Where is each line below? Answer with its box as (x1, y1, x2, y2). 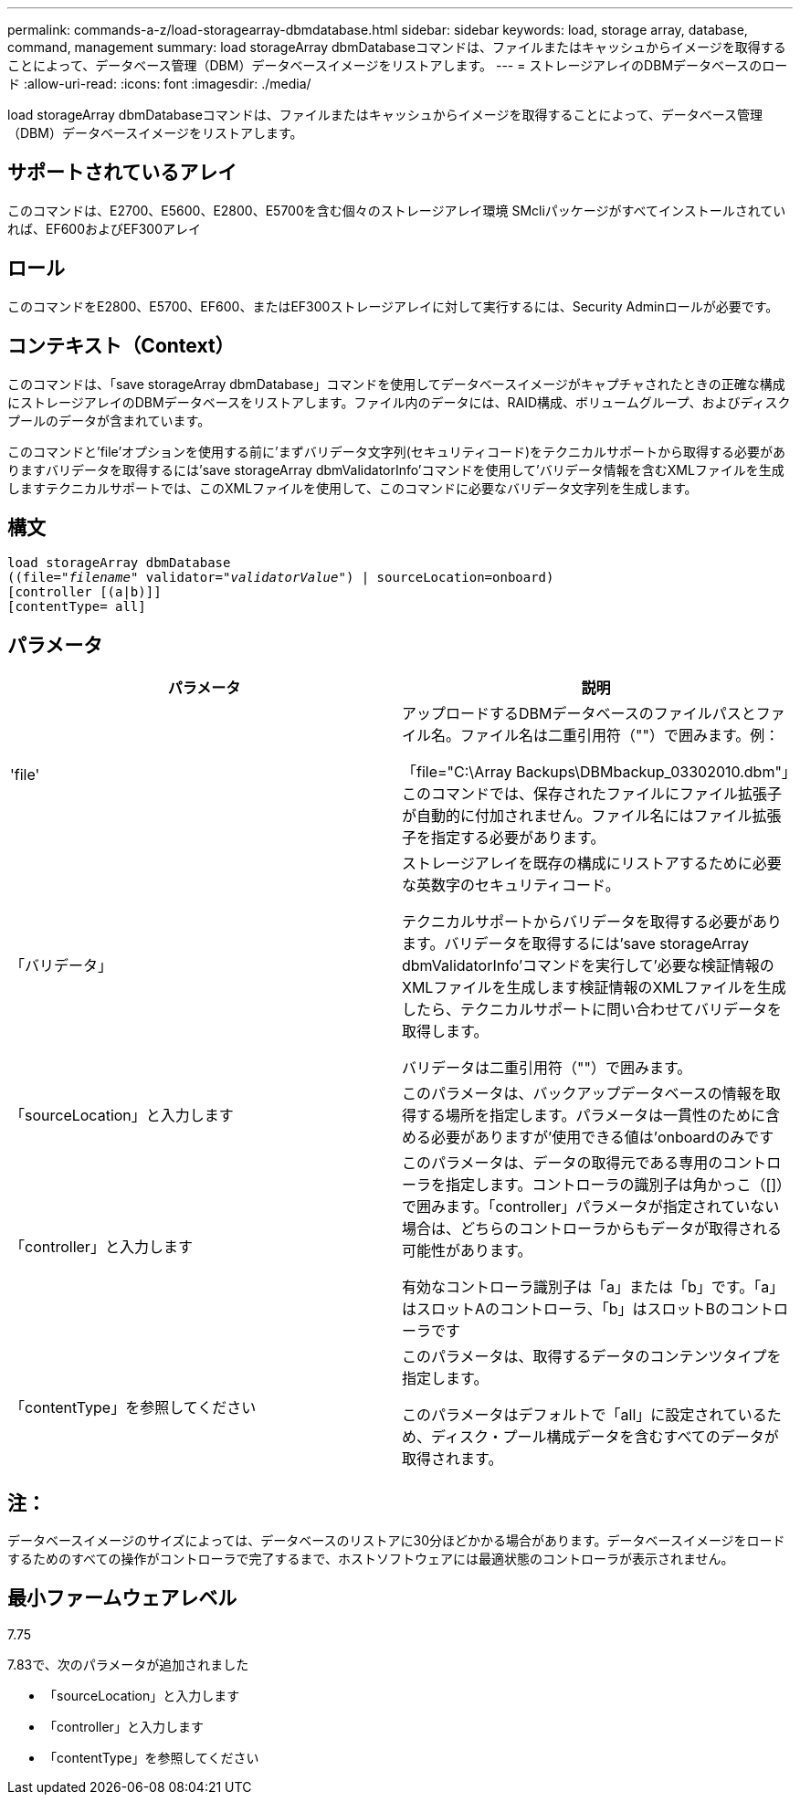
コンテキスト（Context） (7, 334, 235, 358)
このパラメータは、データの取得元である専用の (402, 1154, 723, 1173)
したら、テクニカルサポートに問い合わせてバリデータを (402, 1000, 783, 1019)
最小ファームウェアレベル (7, 1586, 237, 1610)
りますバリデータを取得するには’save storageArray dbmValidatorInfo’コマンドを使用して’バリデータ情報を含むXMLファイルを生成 (7, 461, 784, 478)
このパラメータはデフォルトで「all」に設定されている (402, 1406, 767, 1425)
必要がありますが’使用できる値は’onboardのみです (431, 1128, 774, 1147)
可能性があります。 (402, 1241, 532, 1260)
